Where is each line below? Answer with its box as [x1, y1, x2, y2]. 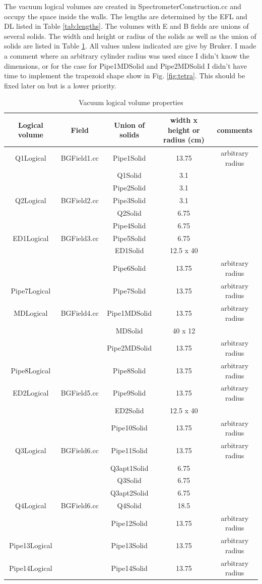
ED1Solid [114, 245, 144, 256]
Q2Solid [117, 207, 142, 218]
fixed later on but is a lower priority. [4, 80, 116, 90]
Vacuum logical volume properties [79, 97, 183, 108]
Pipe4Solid [113, 220, 146, 230]
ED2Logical [13, 387, 49, 398]
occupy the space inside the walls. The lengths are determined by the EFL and [4, 11, 247, 21]
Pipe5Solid [113, 232, 146, 243]
